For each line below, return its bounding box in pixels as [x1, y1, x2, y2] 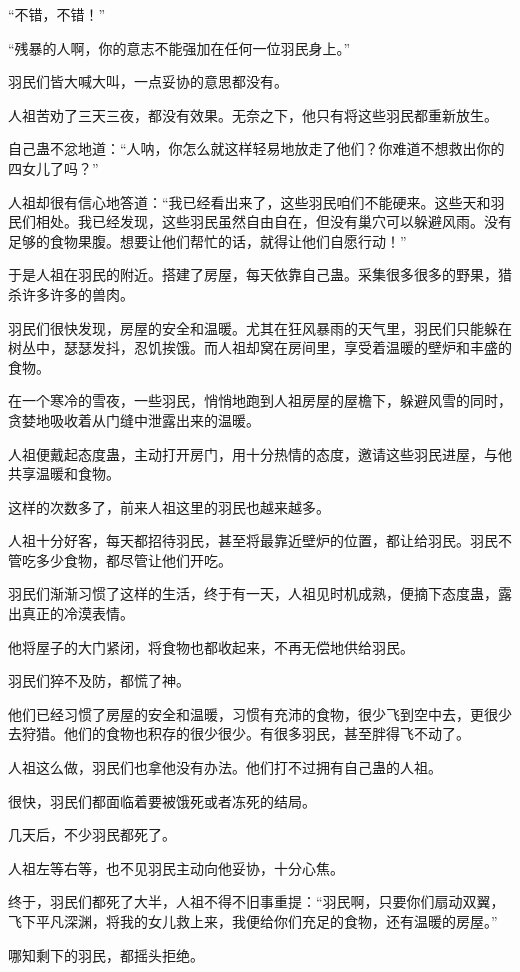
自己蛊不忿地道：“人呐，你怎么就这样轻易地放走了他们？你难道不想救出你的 [8, 138, 505, 159]
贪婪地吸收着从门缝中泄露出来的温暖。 [8, 409, 260, 430]
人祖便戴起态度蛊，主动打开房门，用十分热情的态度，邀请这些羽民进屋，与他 [8, 443, 512, 464]
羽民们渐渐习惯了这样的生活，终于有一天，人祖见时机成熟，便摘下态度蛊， [8, 583, 498, 604]
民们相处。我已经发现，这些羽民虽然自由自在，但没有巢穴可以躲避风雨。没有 [8, 211, 512, 232]
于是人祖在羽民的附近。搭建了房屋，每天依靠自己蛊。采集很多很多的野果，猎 [8, 264, 512, 285]
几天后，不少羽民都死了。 [8, 824, 176, 845]
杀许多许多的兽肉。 [8, 283, 134, 304]
